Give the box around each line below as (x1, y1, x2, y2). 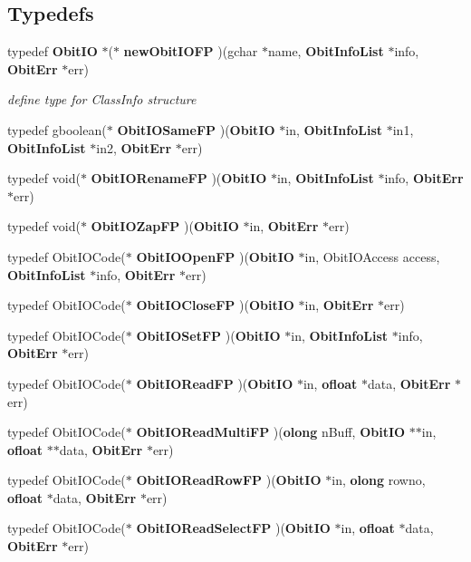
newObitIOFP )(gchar (123, 42, 258, 61)
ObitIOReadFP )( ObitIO (136, 373, 293, 392)
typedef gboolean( (7, 120, 107, 139)
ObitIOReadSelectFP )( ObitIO (136, 518, 331, 538)
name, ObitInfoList (267, 42, 384, 61)
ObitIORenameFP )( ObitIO (91, 169, 267, 188)
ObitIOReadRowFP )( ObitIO (136, 470, 322, 489)
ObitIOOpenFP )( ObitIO (136, 247, 294, 266)
